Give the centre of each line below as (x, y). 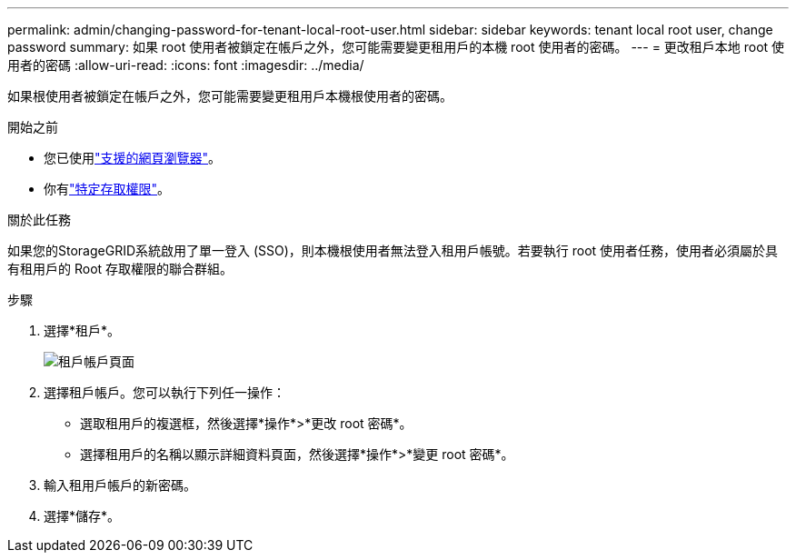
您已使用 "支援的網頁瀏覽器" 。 (133, 158)
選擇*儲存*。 (82, 516)
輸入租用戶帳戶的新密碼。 (120, 485)
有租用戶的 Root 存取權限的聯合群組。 (120, 269)
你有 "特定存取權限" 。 (107, 189)
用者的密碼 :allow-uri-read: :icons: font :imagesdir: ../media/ (186, 65)
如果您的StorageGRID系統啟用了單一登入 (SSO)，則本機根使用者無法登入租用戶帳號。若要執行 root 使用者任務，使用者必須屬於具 (393, 250)
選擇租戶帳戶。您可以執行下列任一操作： (164, 392)
